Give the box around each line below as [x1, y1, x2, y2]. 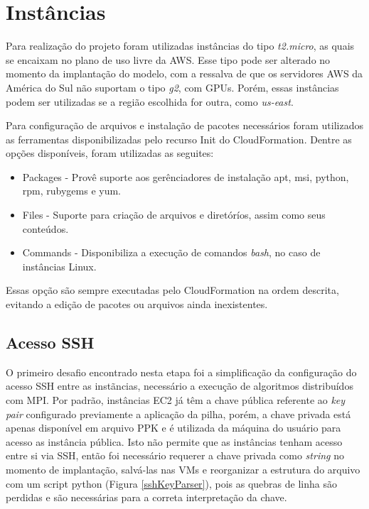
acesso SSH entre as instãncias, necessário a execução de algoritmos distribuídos [6, 378, 353, 393]
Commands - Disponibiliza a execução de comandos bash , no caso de [22, 245, 321, 260]
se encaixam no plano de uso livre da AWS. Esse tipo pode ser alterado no [6, 52, 331, 67]
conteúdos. [22, 221, 69, 236]
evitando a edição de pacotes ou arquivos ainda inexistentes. [6, 297, 268, 312]
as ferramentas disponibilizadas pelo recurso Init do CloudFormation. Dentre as [6, 131, 352, 146]
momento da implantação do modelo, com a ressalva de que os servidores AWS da [6, 66, 363, 81]
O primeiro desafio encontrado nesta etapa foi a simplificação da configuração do [6, 364, 357, 379]
